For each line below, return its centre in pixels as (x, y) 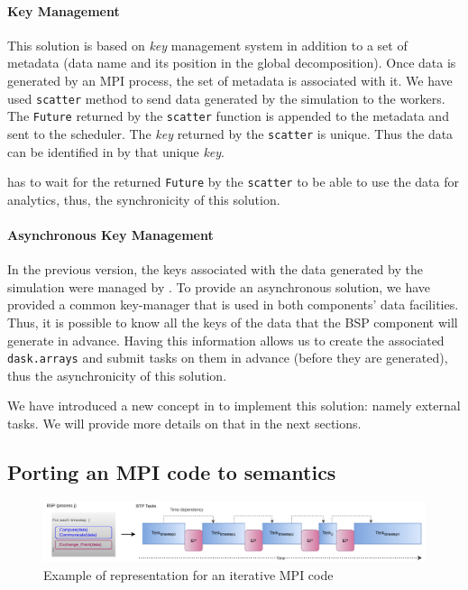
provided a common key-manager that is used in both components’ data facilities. (233, 304)
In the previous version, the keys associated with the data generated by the (215, 269)
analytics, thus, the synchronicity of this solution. (144, 199)
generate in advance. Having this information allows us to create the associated (226, 340)
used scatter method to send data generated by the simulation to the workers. (226, 98)
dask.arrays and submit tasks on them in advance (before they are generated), (228, 358)
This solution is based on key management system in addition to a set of (207, 45)
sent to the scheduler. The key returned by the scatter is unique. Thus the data (230, 133)
